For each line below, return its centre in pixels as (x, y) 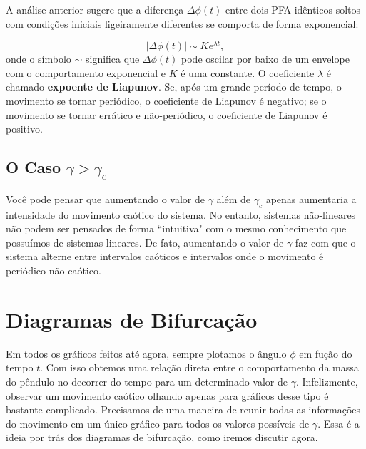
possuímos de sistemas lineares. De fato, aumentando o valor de (145, 242)
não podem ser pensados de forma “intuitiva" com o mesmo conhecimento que (176, 228)
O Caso (33, 167)
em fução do (326, 353)
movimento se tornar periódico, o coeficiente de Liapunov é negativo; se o (166, 101)
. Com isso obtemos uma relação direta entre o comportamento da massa (199, 367)
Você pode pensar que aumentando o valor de (105, 198)
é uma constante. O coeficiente (248, 72)
